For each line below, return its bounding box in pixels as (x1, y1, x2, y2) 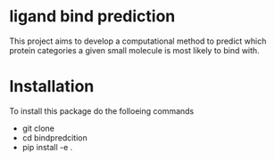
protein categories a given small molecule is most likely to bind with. (9, 44, 261, 55)
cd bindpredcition (21, 132, 87, 143)
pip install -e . (21, 141, 73, 152)
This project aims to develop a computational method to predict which (9, 36, 267, 46)
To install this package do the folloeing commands (9, 105, 195, 117)
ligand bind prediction (9, 6, 176, 27)
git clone (21, 123, 55, 133)
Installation (9, 76, 95, 97)
